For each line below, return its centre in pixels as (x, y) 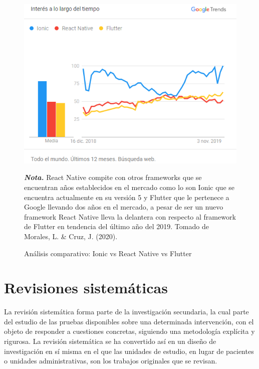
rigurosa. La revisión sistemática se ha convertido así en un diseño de (110, 341)
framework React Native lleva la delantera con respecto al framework (130, 216)
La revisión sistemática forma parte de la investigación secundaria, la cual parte (126, 312)
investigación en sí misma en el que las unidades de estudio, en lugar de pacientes (129, 351)
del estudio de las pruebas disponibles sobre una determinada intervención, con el (129, 321)
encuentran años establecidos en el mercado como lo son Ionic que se (129, 187)
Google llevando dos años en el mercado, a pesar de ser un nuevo (124, 207)
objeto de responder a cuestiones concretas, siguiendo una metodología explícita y (129, 331)
